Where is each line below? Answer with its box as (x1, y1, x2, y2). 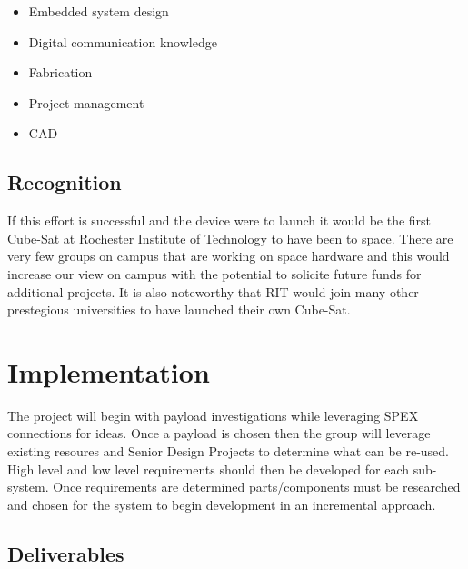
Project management (28, 93, 144, 112)
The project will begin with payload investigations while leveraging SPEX (7, 405, 419, 424)
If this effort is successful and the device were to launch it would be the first (7, 211, 432, 230)
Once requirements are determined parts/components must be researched (53, 477, 461, 496)
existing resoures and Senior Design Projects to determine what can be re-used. (7, 442, 450, 461)
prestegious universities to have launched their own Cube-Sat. (7, 300, 351, 319)
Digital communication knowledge (28, 32, 217, 51)
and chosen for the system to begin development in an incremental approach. (7, 494, 436, 514)
